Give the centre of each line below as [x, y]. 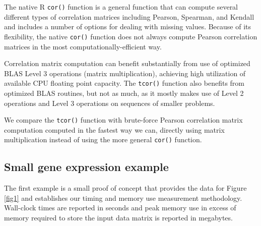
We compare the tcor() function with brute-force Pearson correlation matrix [123, 120]
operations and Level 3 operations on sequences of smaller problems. [110, 103]
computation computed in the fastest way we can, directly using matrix [114, 129]
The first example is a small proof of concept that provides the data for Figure [125, 188]
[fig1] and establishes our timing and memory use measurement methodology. [123, 197]
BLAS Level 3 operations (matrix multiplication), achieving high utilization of [125, 73]
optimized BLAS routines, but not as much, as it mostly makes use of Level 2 [124, 93]
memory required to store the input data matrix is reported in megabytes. [118, 218]
